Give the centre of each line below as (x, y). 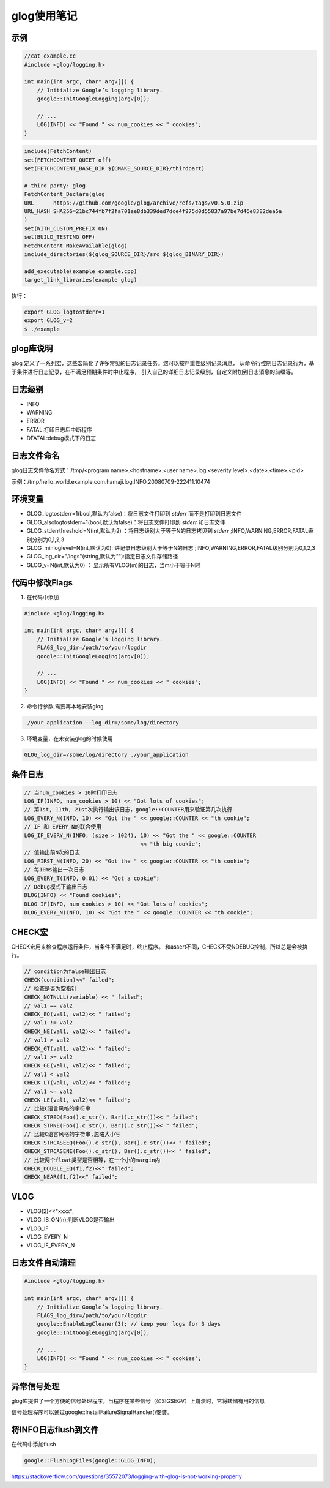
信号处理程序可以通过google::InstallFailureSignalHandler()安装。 (92, 1412)
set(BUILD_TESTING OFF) (60, 237)
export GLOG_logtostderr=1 (64, 312)
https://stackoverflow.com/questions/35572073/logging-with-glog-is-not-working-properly (127, 1476)
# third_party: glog (55, 186)
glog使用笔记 (44, 16)
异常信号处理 (35, 1386)
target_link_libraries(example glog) (81, 280)
